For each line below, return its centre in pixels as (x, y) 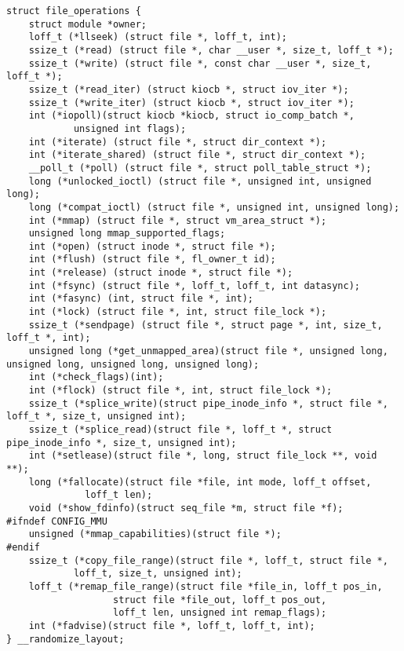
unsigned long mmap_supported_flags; (127, 234)
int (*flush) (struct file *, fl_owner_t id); (152, 260)
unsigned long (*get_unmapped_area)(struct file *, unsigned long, (208, 351)
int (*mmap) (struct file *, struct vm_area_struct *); (178, 220)
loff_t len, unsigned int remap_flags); (220, 613)
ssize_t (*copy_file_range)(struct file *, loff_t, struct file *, (208, 560)
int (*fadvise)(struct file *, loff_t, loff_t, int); (172, 625)
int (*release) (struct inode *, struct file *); (161, 273)
